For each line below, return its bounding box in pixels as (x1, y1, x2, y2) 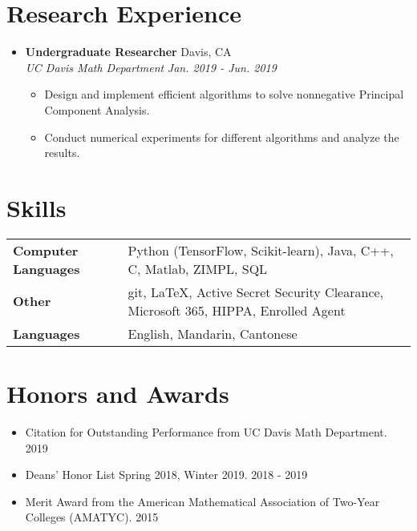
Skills (6, 191, 67, 223)
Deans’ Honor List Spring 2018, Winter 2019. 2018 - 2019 (25, 466, 308, 483)
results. (44, 144, 80, 161)
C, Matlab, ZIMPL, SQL (128, 259, 268, 278)
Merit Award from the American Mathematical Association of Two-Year (25, 493, 380, 509)
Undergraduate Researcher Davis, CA (25, 43, 232, 60)
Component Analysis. (44, 101, 150, 118)
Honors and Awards (6, 377, 229, 409)
